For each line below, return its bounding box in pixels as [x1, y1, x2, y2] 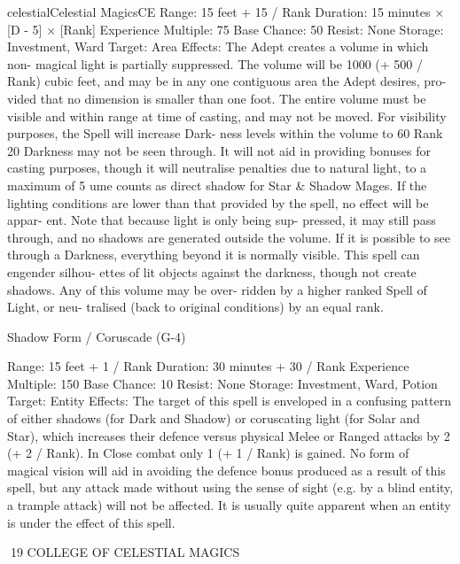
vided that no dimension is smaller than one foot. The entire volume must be [7, 89, 426, 107]
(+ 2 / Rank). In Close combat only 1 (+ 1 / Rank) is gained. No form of [7, 444, 409, 462]
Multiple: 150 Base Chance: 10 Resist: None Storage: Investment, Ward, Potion [7, 374, 438, 392]
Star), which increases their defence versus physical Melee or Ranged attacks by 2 [7, 426, 450, 444]
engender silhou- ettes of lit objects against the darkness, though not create [7, 262, 417, 281]
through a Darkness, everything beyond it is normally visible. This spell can [7, 245, 420, 264]
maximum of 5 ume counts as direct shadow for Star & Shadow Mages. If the [7, 175, 427, 194]
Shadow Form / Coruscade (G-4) [7, 327, 186, 345]
